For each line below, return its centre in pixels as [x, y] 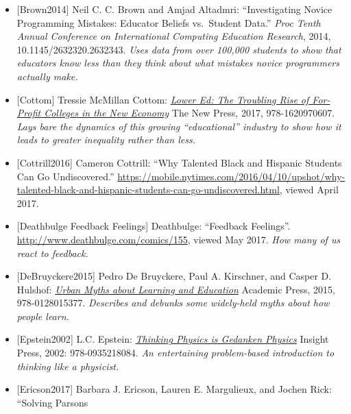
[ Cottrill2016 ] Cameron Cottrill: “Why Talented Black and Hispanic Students [179, 162]
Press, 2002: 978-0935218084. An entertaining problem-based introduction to [175, 353]
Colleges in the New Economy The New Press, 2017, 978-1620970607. [190, 113]
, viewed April [309, 190]
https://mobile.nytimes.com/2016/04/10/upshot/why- [231, 176]
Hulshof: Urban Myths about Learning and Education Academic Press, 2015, [176, 289]
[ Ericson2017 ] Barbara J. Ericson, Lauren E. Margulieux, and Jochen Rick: [174, 389]
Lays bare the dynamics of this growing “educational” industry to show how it [179, 126]
